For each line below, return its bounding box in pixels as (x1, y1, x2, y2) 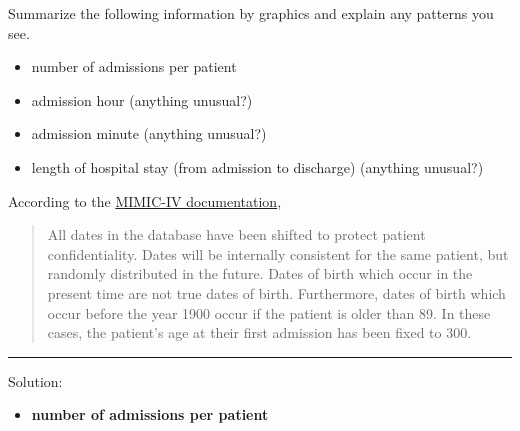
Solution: (8, 370, 63, 391)
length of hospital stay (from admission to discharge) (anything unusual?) (31, 156, 484, 177)
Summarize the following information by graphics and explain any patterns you (8, 3, 494, 23)
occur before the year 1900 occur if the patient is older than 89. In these (47, 302, 491, 323)
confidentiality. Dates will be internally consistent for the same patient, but (47, 243, 509, 264)
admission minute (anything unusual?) (31, 123, 267, 144)
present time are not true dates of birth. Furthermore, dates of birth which (47, 282, 506, 303)
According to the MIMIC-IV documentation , (8, 190, 282, 211)
